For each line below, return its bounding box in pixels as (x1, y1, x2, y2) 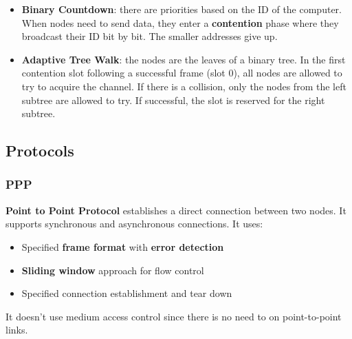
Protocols (5, 140, 74, 161)
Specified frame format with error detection (21, 239, 224, 254)
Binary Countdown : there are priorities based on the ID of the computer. (21, 2, 342, 16)
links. (5, 322, 28, 337)
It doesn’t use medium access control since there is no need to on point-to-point (5, 309, 342, 323)
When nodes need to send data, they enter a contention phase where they (21, 15, 339, 30)
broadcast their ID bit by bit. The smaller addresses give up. (21, 29, 278, 43)
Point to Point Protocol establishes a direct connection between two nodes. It (5, 203, 346, 217)
